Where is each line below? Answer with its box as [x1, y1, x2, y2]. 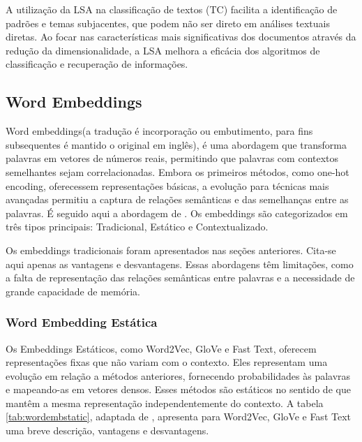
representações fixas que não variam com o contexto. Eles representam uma [6, 355, 328, 369]
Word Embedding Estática [6, 314, 158, 331]
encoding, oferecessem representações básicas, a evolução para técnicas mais [6, 178, 329, 193]
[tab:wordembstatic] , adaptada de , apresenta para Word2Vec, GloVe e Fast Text [6, 409, 351, 424]
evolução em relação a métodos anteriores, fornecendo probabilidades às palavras [6, 368, 351, 383]
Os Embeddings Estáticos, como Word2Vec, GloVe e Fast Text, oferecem [6, 341, 317, 355]
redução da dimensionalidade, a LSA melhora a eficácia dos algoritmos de [6, 43, 320, 57]
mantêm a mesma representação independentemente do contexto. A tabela [6, 395, 324, 410]
